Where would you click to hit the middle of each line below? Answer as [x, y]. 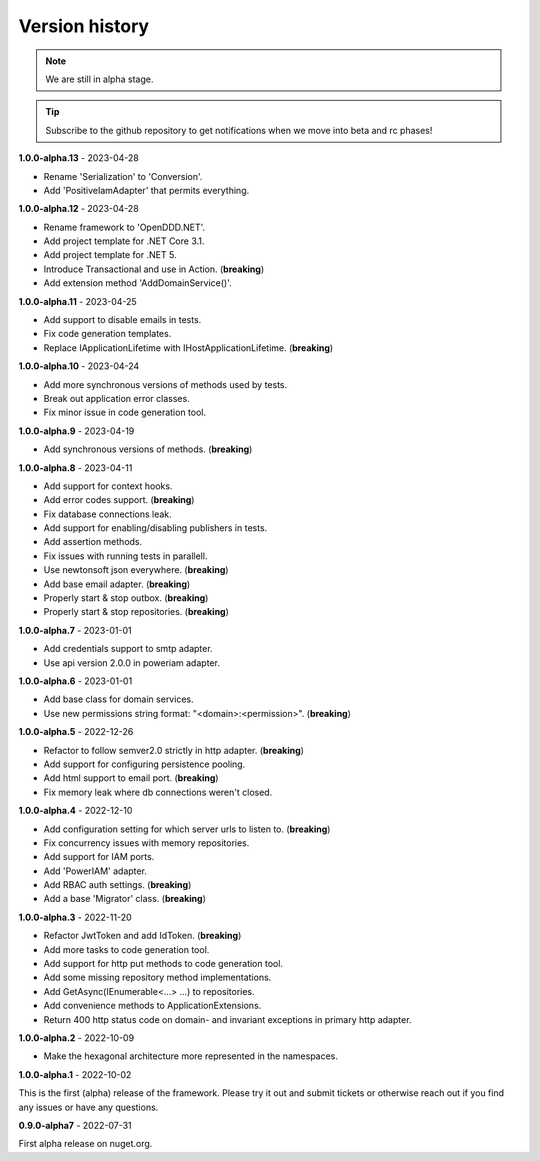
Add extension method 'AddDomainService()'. [137, 283]
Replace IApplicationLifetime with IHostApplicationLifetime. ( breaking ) [188, 347]
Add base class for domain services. [118, 699]
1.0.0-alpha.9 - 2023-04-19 [76, 431]
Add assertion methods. [93, 542]
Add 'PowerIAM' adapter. [95, 871]
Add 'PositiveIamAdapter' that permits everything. [146, 190]
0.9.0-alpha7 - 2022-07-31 [75, 1125]
